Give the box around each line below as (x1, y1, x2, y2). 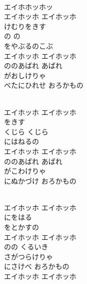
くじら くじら (4, 126, 48, 136)
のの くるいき (4, 241, 48, 252)
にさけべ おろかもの (4, 261, 69, 271)
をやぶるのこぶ (4, 40, 53, 51)
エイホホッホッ (4, 1, 53, 12)
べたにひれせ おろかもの (4, 80, 83, 90)
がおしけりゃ (4, 70, 46, 80)
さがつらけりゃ (4, 251, 53, 261)
